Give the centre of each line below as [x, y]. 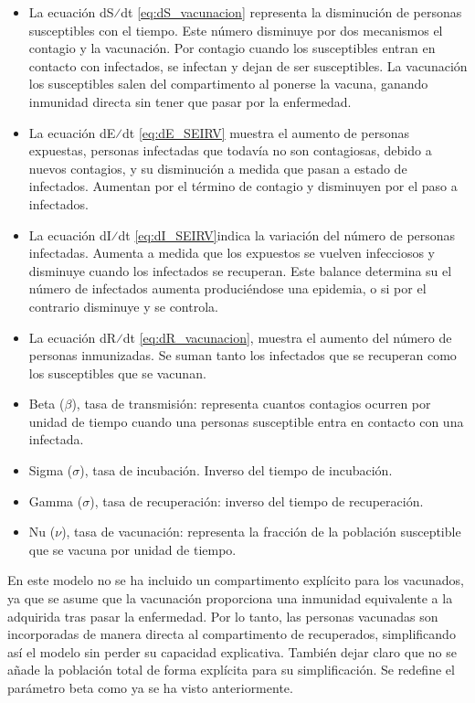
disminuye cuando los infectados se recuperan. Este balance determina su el [240, 270]
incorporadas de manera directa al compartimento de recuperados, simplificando [232, 634]
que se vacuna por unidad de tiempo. [132, 549]
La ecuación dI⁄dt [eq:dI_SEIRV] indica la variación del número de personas [242, 234]
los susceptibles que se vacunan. [117, 373]
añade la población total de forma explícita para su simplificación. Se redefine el [231, 670]
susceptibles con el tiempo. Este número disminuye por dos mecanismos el [236, 30]
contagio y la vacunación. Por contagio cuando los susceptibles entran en [232, 48]
